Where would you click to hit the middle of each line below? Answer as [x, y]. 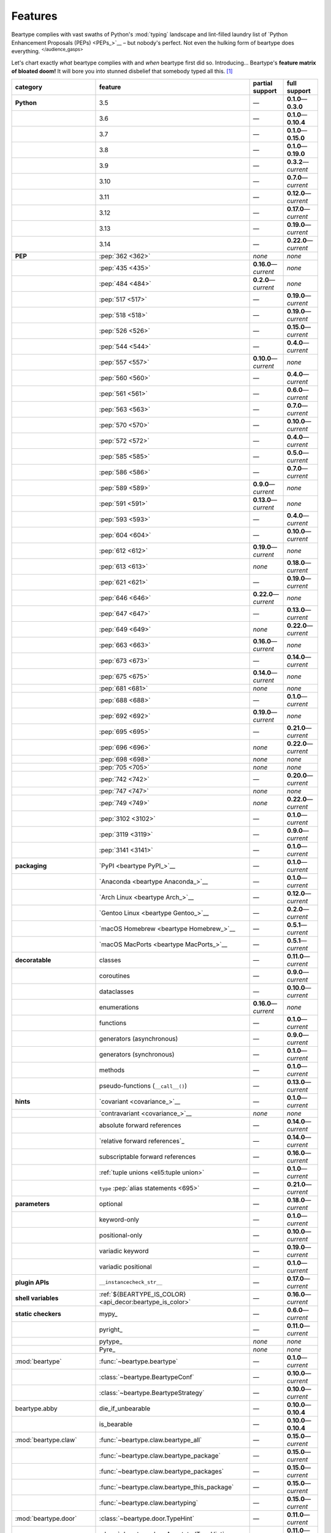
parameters [32, 1204]
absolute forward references [140, 1125]
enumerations [119, 1007]
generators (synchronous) [137, 1054]
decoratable [33, 960]
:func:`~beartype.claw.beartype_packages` [162, 1471]
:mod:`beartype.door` [46, 1518]
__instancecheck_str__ [131, 1282]
